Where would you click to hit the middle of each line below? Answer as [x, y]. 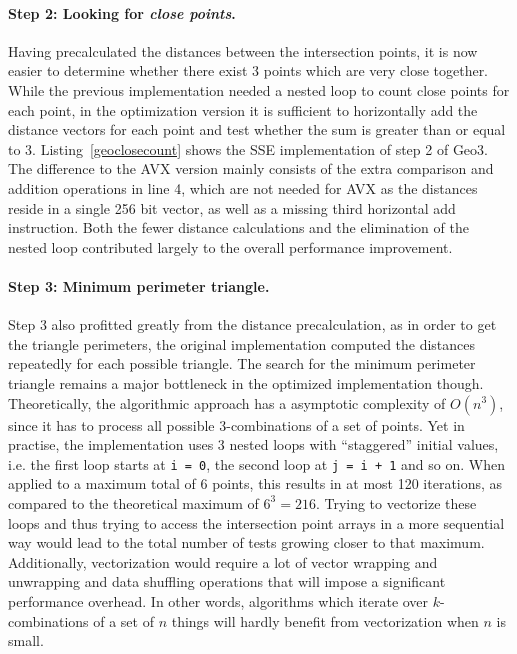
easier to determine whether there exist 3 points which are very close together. [248, 70]
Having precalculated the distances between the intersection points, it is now [243, 50]
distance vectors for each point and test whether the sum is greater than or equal [257, 129]
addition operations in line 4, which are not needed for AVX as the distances [243, 187]
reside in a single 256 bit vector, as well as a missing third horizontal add [232, 207]
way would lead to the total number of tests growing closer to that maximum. [246, 542]
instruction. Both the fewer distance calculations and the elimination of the [238, 227]
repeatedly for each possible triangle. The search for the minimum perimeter [242, 363]
